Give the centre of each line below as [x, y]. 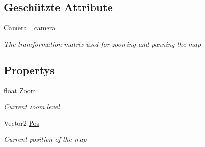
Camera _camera [30, 27]
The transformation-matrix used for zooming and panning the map [102, 43]
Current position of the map [45, 139]
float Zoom [20, 90]
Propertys [29, 70]
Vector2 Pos [22, 122]
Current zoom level [32, 106]
